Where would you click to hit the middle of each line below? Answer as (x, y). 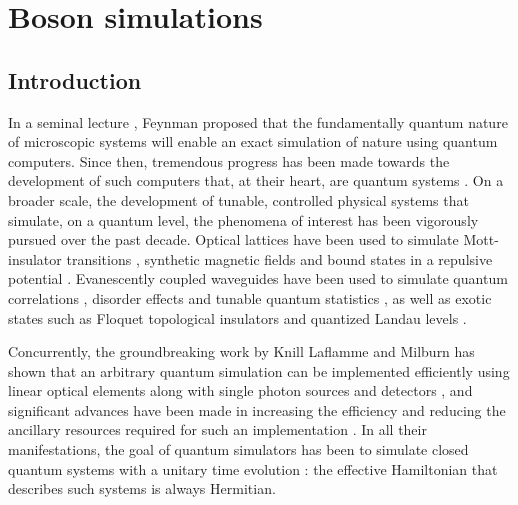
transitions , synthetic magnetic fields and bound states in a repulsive (279, 258)
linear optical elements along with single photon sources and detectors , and (240, 390)
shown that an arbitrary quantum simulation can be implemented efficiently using (259, 370)
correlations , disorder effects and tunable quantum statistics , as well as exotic (250, 297)
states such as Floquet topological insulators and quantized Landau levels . (237, 317)
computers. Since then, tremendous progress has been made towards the (229, 160)
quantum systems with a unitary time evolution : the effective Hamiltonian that (253, 468)
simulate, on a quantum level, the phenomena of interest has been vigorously (243, 219)
